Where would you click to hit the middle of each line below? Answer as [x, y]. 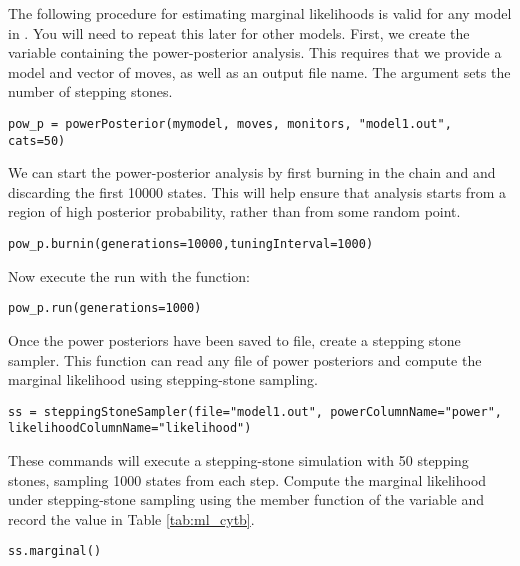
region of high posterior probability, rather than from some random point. [234, 211]
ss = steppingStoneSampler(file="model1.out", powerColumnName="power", [255, 411]
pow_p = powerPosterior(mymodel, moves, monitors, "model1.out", [230, 123]
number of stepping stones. [90, 91]
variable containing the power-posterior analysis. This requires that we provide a [255, 52]
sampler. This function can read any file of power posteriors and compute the [245, 359]
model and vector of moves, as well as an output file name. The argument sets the [259, 71]
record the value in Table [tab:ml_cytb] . [131, 518]
